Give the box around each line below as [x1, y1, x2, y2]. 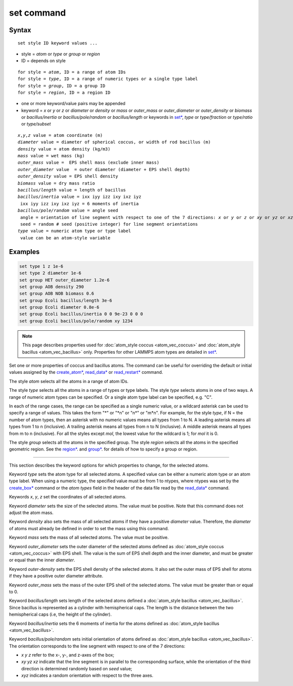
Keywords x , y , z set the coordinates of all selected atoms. [9, 494, 126, 500]
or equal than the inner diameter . [9, 557, 75, 563]
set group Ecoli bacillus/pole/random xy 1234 [19, 318, 133, 323]
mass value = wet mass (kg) [18, 153, 85, 159]
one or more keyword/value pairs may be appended [21, 101, 126, 107]
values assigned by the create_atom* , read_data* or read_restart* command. [9, 369, 163, 375]
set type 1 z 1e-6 [19, 263, 63, 269]
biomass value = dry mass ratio [18, 180, 95, 186]
